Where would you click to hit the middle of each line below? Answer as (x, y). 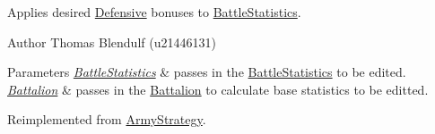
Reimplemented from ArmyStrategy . (107, 119)
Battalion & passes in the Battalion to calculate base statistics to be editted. (218, 89)
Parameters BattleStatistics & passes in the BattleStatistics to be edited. (207, 72)
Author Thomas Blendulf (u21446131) (112, 42)
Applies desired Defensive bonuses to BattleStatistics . (154, 12)
